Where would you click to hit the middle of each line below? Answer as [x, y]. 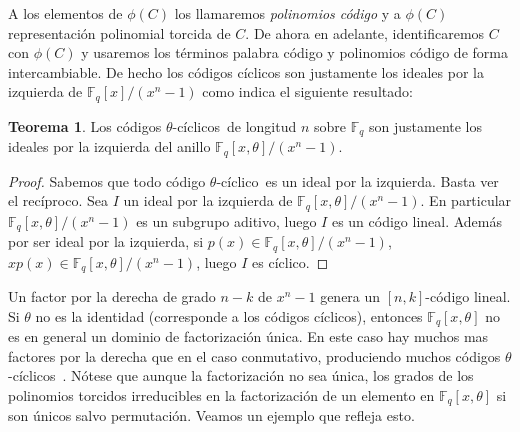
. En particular [466, 200]
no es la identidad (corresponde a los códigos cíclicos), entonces [229, 315]
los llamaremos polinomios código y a [287, 13]
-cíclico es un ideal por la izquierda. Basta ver [357, 180]
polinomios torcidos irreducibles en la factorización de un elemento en [221, 394]
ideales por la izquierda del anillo [109, 146]
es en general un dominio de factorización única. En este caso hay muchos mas [248, 336]
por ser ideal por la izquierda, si [106, 241]
